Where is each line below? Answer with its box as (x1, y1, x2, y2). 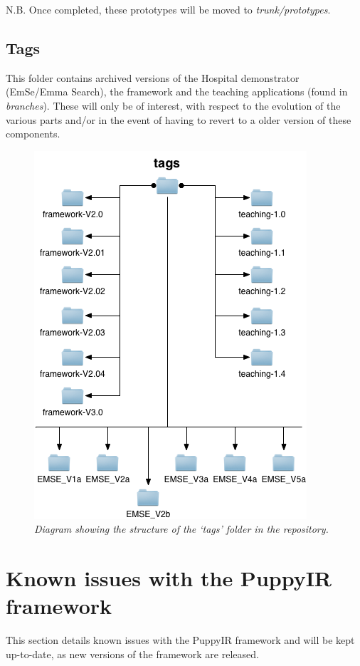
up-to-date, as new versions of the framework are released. (6, 646, 259, 661)
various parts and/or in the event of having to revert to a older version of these (6, 112, 351, 127)
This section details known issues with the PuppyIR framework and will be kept (6, 633, 355, 647)
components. (6, 126, 60, 141)
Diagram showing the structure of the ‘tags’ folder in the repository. (34, 521, 329, 536)
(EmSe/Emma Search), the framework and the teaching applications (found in (6, 84, 348, 99)
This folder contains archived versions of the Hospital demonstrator (6, 70, 300, 85)
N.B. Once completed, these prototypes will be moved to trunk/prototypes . (6, 2, 331, 16)
